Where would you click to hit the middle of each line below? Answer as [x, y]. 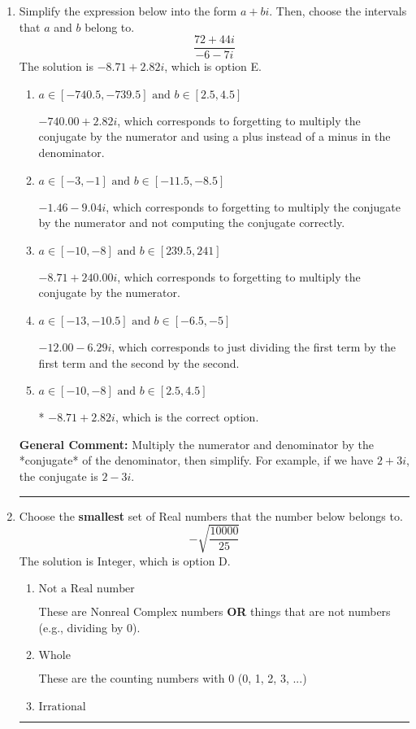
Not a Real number [87, 589]
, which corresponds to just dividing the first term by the [253, 347]
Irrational [62, 707]
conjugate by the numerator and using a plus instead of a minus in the [214, 136]
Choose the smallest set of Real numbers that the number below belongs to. [211, 515]
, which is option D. [181, 560]
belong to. [110, 26]
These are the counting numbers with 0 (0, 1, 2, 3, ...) [173, 678]
